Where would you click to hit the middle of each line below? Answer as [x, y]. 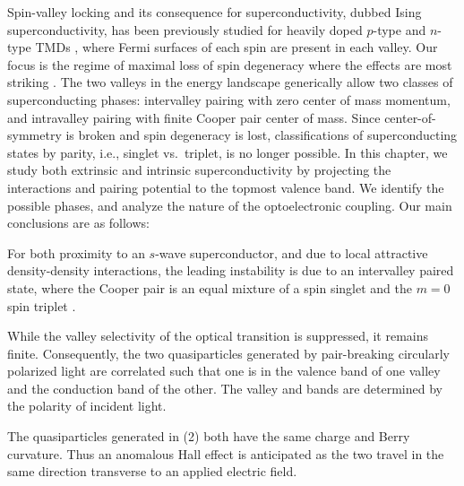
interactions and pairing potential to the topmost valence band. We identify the [226, 187]
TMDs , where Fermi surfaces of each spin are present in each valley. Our [236, 47]
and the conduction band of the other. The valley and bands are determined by [225, 388]
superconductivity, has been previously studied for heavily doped [185, 29]
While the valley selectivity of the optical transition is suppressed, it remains [218, 336]
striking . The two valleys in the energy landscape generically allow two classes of [230, 82]
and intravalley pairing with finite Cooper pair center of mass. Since [194, 117]
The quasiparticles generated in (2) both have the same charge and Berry [209, 436]
